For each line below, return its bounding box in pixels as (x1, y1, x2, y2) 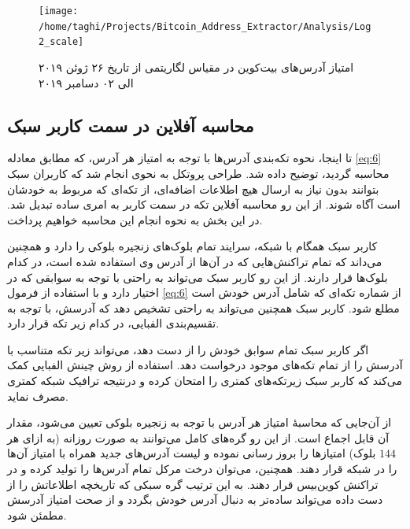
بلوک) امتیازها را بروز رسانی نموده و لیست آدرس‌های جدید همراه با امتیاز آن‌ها (7, 445, 376, 461)
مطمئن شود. (7, 506, 67, 523)
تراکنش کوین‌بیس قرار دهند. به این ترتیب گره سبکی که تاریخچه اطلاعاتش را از (7, 475, 379, 492)
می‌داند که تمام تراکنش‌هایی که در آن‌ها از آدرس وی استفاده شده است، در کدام (7, 253, 382, 269)
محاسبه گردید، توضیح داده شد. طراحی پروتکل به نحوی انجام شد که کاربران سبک (7, 165, 390, 181)
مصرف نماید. (7, 387, 68, 404)
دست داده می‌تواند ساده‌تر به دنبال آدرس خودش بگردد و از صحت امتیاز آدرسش (7, 491, 383, 508)
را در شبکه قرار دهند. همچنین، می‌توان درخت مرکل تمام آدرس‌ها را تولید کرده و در (7, 461, 397, 477)
